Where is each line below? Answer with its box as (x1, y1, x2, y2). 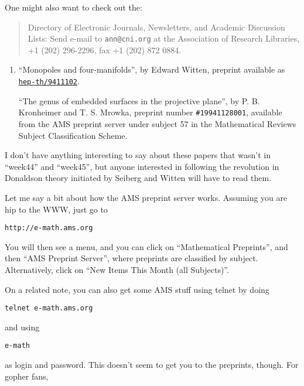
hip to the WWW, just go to (5, 203, 108, 215)
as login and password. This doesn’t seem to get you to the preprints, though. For (5, 358, 299, 371)
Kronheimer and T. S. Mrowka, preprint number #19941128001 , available (18, 106, 282, 118)
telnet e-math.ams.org (5, 304, 93, 313)
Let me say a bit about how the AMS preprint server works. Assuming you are (5, 191, 288, 203)
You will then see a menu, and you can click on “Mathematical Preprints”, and (5, 240, 288, 252)
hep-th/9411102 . (18, 75, 80, 87)
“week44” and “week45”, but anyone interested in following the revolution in (5, 160, 279, 172)
